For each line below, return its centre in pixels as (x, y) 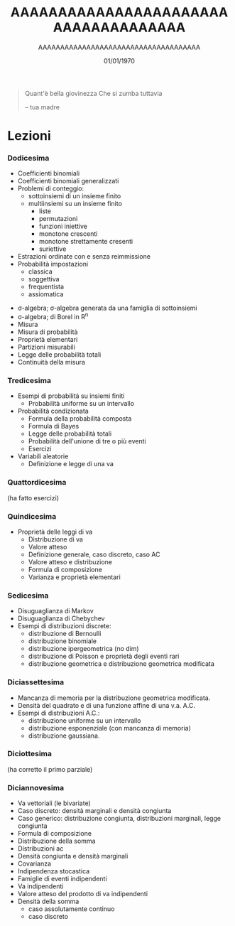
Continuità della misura (51, 362)
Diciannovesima (36, 787)
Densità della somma (48, 901)
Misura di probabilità (48, 332)
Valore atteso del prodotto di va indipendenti (82, 894)
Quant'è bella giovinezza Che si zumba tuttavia (93, 93)
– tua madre (42, 107)
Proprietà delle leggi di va (55, 532)
